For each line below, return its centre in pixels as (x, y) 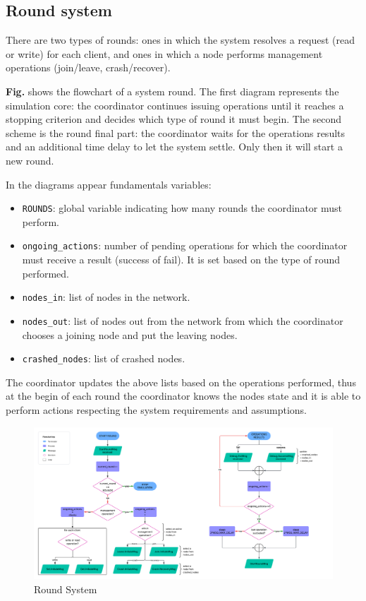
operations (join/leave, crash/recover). (88, 67)
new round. (30, 160)
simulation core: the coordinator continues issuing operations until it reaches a (175, 105)
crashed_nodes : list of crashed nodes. (104, 358)
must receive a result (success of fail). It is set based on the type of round (181, 260)
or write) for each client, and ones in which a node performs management (164, 53)
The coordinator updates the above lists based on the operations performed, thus (181, 382)
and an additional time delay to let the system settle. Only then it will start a (174, 147)
